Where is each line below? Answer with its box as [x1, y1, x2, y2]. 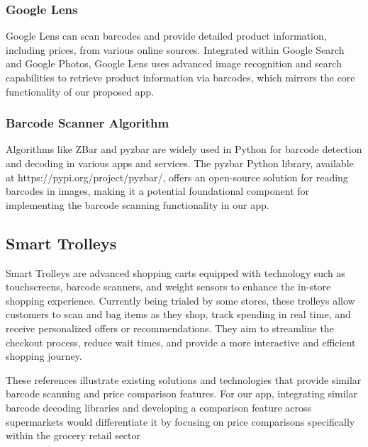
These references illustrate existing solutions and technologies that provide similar [6, 372, 362, 387]
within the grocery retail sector [6, 428, 141, 443]
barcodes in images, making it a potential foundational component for [6, 183, 310, 198]
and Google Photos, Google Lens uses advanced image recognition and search [6, 56, 342, 71]
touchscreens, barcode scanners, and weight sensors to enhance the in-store [6, 279, 331, 294]
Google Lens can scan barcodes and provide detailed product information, [6, 28, 327, 43]
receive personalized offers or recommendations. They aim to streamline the [6, 320, 334, 335]
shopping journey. [6, 349, 82, 363]
